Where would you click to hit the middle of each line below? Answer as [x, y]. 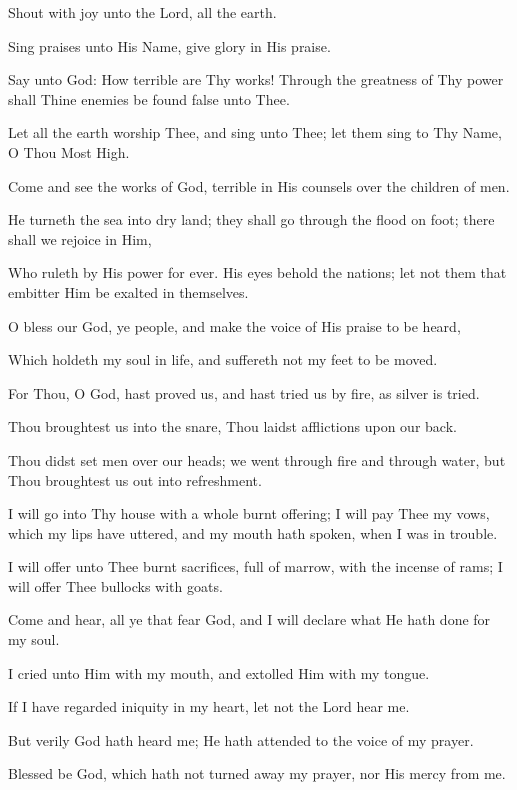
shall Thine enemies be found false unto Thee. [149, 98]
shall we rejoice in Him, [80, 238]
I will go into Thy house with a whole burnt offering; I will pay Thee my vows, [249, 513]
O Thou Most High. [69, 151]
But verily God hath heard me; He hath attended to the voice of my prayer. [241, 739]
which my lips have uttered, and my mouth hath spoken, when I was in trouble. [253, 532]
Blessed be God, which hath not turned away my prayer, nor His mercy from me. [257, 773]
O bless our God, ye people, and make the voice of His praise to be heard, [234, 325]
